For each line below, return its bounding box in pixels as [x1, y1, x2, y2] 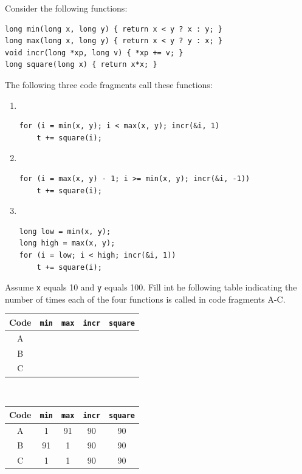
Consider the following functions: [5, 2, 128, 14]
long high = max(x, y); [19, 239, 115, 248]
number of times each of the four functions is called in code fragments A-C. [5, 292, 286, 305]
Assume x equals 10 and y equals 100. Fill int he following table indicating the [5, 281, 297, 294]
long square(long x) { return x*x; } [5, 60, 157, 69]
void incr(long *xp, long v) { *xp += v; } [5, 48, 184, 57]
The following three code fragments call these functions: [5, 78, 213, 91]
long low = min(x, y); [19, 227, 111, 236]
